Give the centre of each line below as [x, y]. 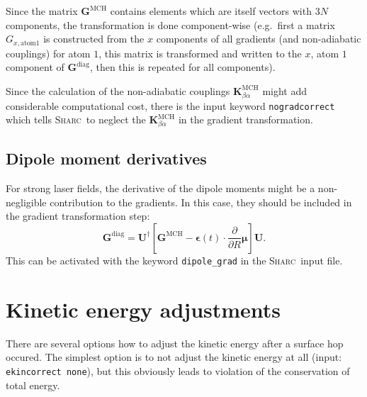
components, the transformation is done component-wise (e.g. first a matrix [170, 24]
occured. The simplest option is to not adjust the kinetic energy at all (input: [174, 357]
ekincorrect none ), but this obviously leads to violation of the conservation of [178, 370]
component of [35, 67]
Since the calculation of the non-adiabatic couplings [118, 90]
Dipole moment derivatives [106, 158]
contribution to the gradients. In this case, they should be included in [201, 202]
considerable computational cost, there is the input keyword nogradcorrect [170, 105]
